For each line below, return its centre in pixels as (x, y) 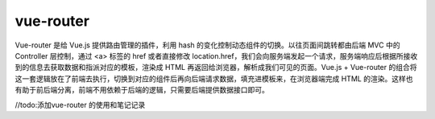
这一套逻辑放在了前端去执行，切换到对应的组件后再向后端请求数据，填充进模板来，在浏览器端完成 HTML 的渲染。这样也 (214, 78)
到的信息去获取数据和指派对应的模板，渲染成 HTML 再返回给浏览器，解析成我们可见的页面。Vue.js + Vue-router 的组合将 (216, 68)
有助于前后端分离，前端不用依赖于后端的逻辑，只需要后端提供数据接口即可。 (142, 90)
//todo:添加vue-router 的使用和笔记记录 (80, 105)
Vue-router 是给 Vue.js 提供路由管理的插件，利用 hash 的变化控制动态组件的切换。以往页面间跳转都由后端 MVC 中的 (207, 45)
